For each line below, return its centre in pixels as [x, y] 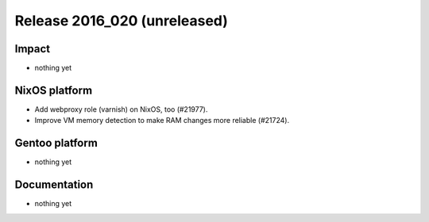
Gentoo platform [56, 143]
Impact [33, 49]
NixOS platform [54, 90]
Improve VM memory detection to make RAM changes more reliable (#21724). [162, 121]
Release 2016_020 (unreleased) [121, 21]
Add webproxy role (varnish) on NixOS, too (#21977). [121, 109]
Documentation [54, 185]
